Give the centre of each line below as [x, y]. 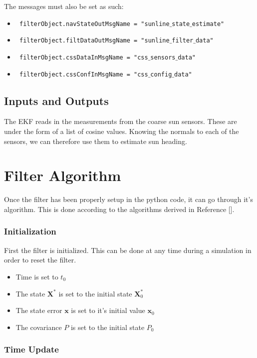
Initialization [30, 231]
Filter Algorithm [63, 175]
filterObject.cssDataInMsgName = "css [84, 57]
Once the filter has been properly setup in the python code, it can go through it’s [128, 199]
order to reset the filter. [40, 260]
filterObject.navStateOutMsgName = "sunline [94, 24]
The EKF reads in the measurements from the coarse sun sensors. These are [121, 121]
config [161, 74]
